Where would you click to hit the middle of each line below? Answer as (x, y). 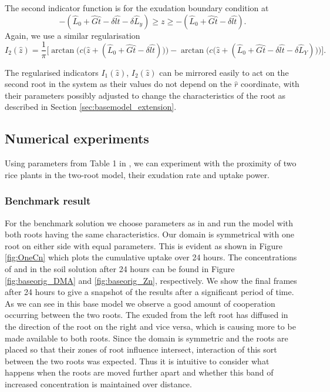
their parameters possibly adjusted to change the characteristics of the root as (145, 95)
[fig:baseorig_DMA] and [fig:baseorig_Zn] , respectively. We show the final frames (151, 280)
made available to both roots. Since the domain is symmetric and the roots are (147, 338)
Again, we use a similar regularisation (73, 35)
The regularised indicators (52, 72)
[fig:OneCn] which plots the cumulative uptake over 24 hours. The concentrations (151, 257)
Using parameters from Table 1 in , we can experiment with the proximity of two (151, 163)
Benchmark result (48, 201)
